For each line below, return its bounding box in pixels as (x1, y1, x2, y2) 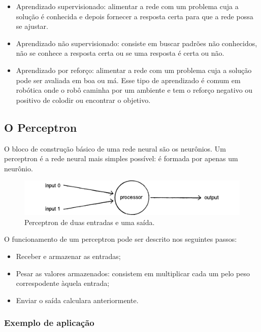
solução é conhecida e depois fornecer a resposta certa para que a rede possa (16, 11, 253, 21)
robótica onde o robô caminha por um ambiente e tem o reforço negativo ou (16, 85, 253, 95)
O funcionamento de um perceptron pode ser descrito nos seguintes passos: (4, 234, 237, 244)
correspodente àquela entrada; (16, 278, 110, 288)
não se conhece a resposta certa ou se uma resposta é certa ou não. (16, 48, 224, 58)
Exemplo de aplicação (4, 316, 94, 329)
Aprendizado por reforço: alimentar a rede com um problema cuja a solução (16, 64, 252, 75)
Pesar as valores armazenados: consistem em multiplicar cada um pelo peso (16, 268, 250, 278)
